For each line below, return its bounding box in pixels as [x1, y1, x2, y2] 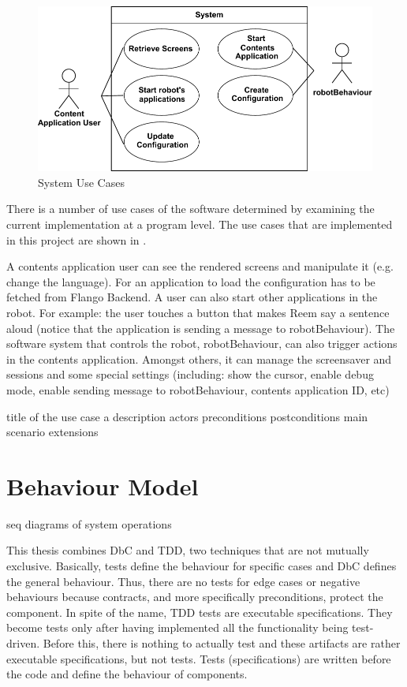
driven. [6, 635, 40, 652]
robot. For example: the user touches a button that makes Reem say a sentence [6, 304, 390, 320]
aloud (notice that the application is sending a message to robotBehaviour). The [6, 319, 395, 336]
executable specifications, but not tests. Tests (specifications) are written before [6, 650, 391, 666]
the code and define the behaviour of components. [6, 666, 248, 682]
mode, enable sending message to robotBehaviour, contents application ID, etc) [6, 381, 390, 398]
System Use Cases [38, 174, 125, 190]
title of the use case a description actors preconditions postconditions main [6, 408, 368, 424]
